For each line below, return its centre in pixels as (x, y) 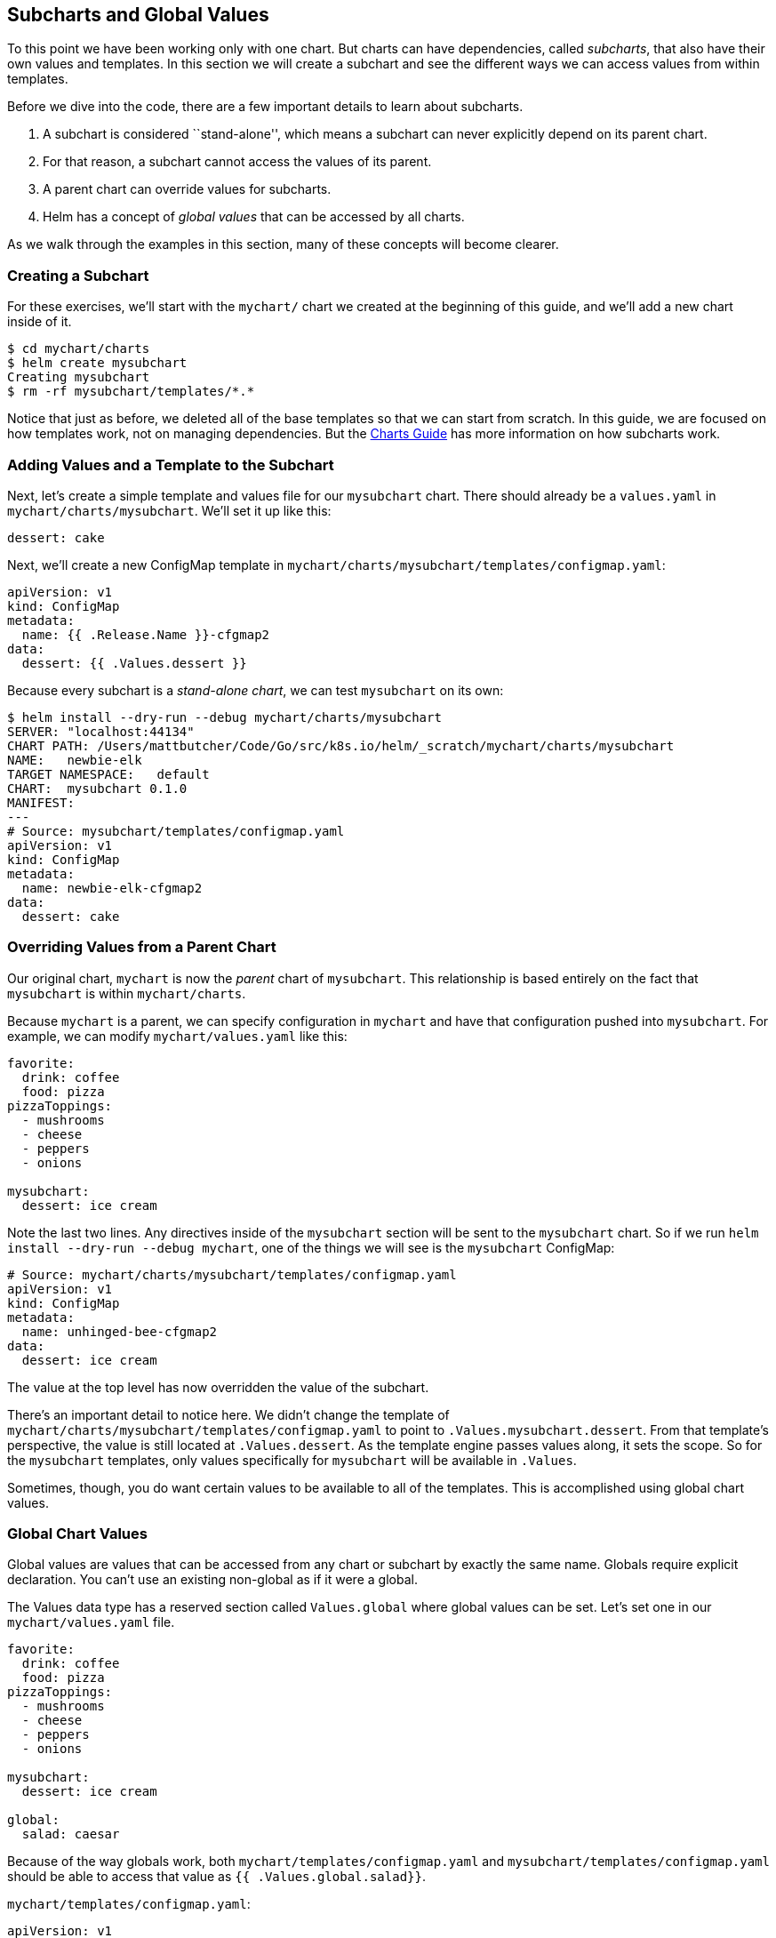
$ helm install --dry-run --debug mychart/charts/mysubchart (224, 717)
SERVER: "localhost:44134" (101, 731)
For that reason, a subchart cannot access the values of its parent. (237, 162)
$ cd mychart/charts (79, 349)
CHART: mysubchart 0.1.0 (97, 788)
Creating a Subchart (78, 275)
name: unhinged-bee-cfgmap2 (120, 1331)
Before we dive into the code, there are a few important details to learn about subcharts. (265, 107)
